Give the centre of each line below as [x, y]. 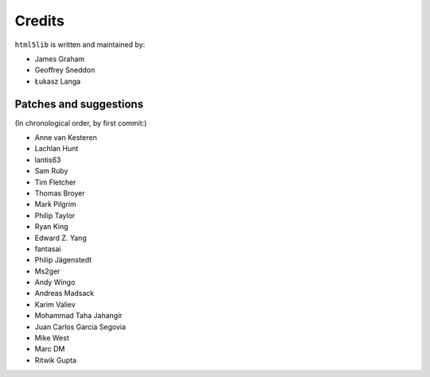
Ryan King [51, 227]
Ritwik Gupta [56, 360]
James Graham [60, 59]
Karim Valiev [55, 304]
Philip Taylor [55, 216]
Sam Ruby [51, 171]
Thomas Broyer [60, 193]
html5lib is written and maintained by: [80, 45]
